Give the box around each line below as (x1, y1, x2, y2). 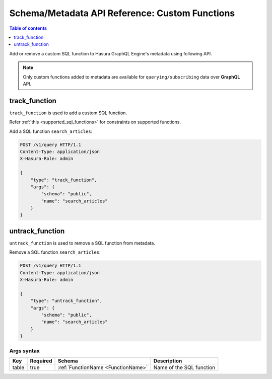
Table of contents (9, 25, 47, 31)
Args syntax (9, 347, 40, 354)
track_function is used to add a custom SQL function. (9, 110, 127, 116)
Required (30, 357, 52, 364)
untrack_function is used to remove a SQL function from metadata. (9, 240, 156, 246)
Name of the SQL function (153, 364, 216, 371)
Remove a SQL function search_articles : (9, 249, 101, 255)
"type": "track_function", (30, 177, 98, 183)
